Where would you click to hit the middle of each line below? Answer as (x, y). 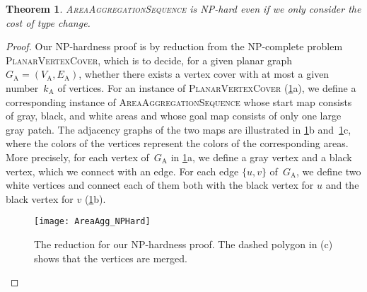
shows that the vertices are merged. (111, 258)
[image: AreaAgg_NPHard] (92, 222)
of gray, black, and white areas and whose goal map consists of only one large (174, 116)
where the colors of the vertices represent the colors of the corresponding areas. (177, 143)
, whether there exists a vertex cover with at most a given (204, 74)
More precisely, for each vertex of (77, 157)
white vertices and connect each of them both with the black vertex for (160, 185)
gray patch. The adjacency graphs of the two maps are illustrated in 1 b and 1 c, (179, 129)
